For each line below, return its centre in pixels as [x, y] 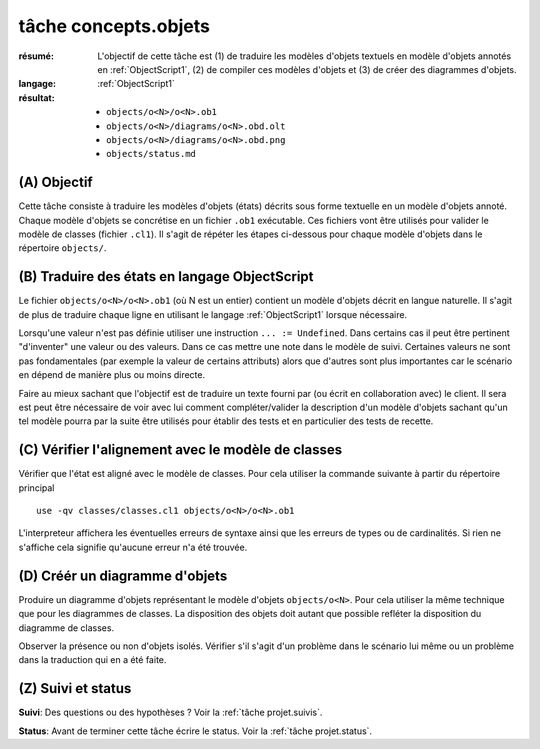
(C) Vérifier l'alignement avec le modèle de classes [180, 450]
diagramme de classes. [66, 627]
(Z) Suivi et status [75, 688]
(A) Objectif [56, 182]
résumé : [36, 56]
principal [36, 487]
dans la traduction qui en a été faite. [92, 660]
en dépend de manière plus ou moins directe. [112, 375]
